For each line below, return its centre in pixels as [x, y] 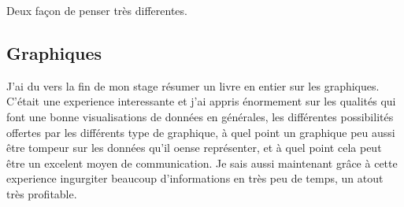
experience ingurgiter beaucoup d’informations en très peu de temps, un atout [195, 178]
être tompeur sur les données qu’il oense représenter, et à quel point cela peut [194, 148]
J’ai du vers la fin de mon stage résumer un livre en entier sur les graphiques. [193, 85]
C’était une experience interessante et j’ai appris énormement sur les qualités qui [201, 101]
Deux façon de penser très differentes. [97, 10]
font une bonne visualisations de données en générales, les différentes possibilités [200, 116]
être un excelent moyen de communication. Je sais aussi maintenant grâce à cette [202, 163]
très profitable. [42, 193]
